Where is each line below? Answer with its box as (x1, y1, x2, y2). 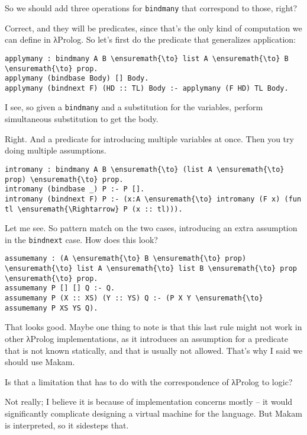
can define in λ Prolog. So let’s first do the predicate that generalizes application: (5, 33, 296, 46)
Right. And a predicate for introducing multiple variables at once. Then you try (5, 132, 294, 145)
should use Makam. (5, 356, 75, 368)
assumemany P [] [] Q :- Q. (5, 284, 115, 293)
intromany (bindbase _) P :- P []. (5, 185, 145, 194)
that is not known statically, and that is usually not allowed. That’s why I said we (5, 344, 303, 356)
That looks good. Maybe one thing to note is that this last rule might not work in (5, 321, 302, 333)
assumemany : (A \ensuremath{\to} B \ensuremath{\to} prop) (5, 254, 247, 263)
